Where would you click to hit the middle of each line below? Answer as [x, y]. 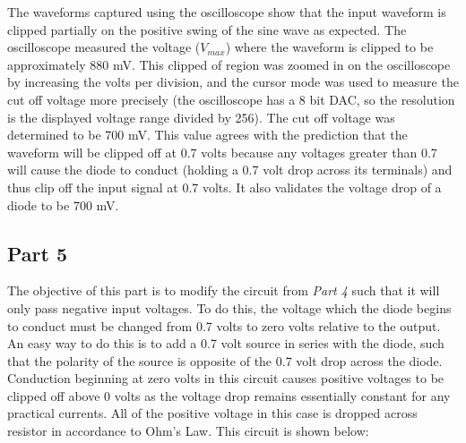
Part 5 [38, 253]
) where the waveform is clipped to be [329, 47]
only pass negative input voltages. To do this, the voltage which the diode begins [229, 307]
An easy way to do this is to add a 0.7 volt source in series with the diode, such [226, 343]
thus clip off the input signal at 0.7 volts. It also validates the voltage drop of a [224, 187]
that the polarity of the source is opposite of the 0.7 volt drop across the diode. [225, 360]
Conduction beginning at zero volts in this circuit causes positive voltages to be [226, 378]
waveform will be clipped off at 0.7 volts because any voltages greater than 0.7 [222, 152]
